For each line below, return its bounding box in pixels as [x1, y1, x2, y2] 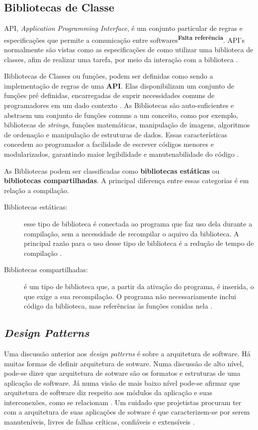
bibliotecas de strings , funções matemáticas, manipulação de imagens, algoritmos [4, 119, 250, 130]
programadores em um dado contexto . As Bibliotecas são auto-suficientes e [4, 100, 234, 110]
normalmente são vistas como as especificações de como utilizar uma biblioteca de [4, 44, 254, 55]
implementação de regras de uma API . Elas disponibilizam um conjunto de [4, 80, 235, 91]
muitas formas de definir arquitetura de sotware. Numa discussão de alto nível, [4, 358, 244, 368]
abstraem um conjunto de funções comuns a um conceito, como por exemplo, [4, 109, 239, 120]
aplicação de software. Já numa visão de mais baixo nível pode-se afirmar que [4, 377, 240, 388]
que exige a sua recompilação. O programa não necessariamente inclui [24, 291, 236, 301]
